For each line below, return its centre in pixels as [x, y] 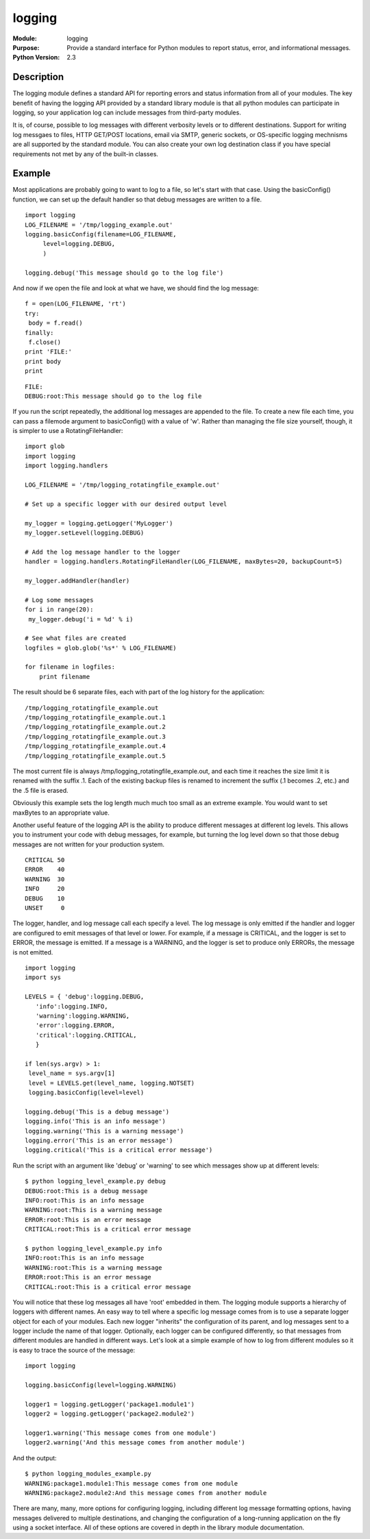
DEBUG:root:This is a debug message [86, 1191]
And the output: [35, 1458]
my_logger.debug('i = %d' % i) [81, 619]
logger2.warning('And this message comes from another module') [135, 1443]
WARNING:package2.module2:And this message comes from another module [146, 1493]
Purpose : [26, 47]
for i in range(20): [59, 610]
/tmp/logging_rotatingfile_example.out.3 [95, 736]
